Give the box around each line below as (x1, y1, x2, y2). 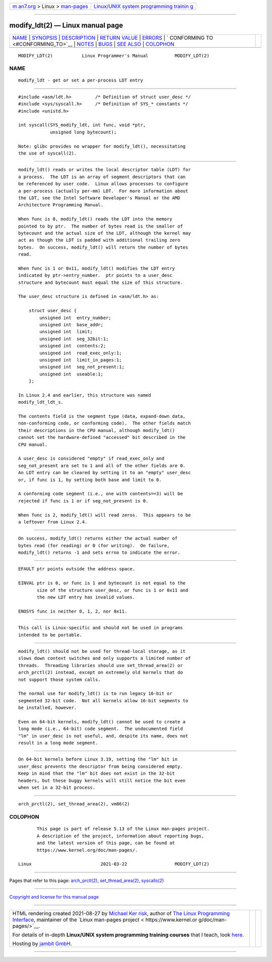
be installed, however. (18, 705, 77, 711)
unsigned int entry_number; (39, 315, 112, 321)
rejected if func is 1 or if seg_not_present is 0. (18, 498, 149, 503)
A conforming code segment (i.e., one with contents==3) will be (18, 491, 183, 497)
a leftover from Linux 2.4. (18, 519, 88, 525)
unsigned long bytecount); (50, 129, 117, 135)
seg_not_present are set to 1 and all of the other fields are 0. (18, 463, 186, 468)
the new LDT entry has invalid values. (37, 595, 135, 600)
